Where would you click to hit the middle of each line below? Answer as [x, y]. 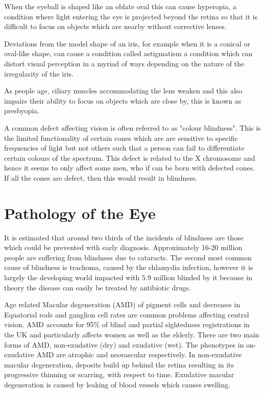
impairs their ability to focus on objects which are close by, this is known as [123, 100]
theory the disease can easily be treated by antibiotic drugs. [98, 287]
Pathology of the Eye [80, 213]
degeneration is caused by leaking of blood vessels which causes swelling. [117, 384]
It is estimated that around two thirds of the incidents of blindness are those [124, 237]
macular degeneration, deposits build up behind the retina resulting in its [119, 364]
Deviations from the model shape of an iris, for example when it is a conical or [127, 43]
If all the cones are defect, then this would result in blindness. [101, 177]
